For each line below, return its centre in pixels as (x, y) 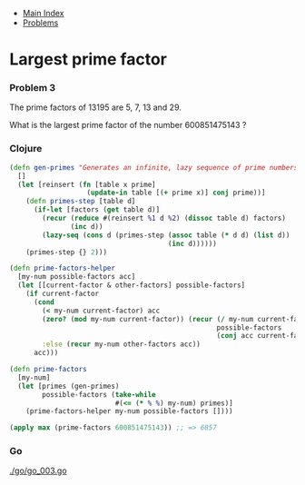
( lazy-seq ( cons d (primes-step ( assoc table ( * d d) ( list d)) (166, 235)
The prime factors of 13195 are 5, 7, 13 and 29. (95, 107)
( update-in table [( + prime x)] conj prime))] (176, 193)
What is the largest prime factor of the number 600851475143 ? (128, 125)
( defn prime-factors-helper (63, 268)
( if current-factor (63, 294)
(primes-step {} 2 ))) (66, 252)
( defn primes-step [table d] (81, 202)
